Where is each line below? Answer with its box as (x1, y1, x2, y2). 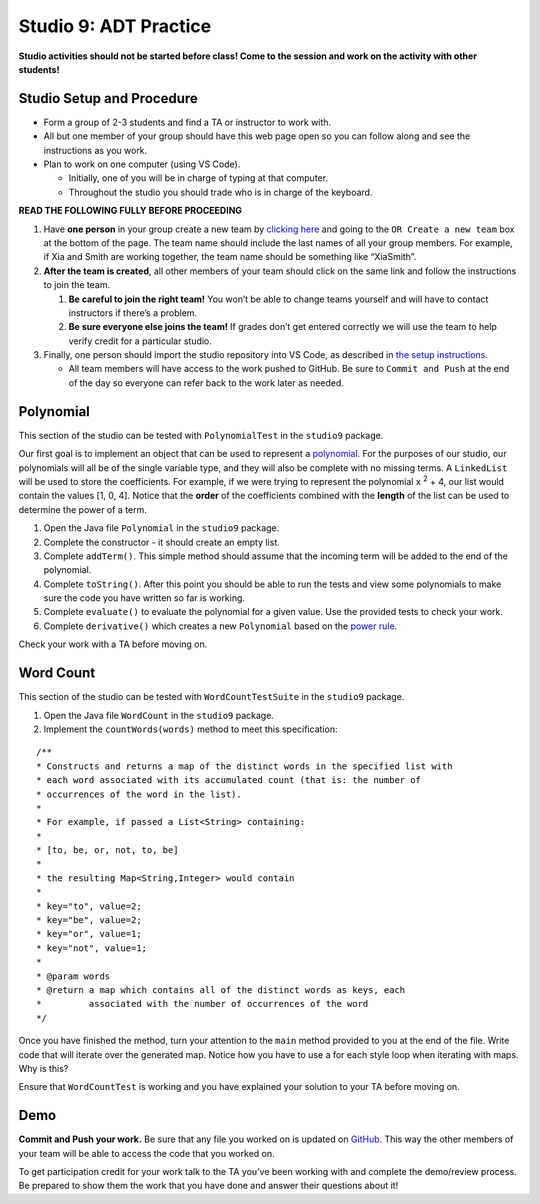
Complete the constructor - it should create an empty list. (43, 536, 280, 548)
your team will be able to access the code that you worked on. (18, 1147, 275, 1159)
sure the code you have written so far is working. (43, 592, 245, 604)
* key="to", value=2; (36, 900, 142, 912)
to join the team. (43, 279, 111, 291)
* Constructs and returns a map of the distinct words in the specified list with (36, 760, 453, 772)
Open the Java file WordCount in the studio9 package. (43, 709, 275, 721)
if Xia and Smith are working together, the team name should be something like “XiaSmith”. (43, 251, 417, 263)
